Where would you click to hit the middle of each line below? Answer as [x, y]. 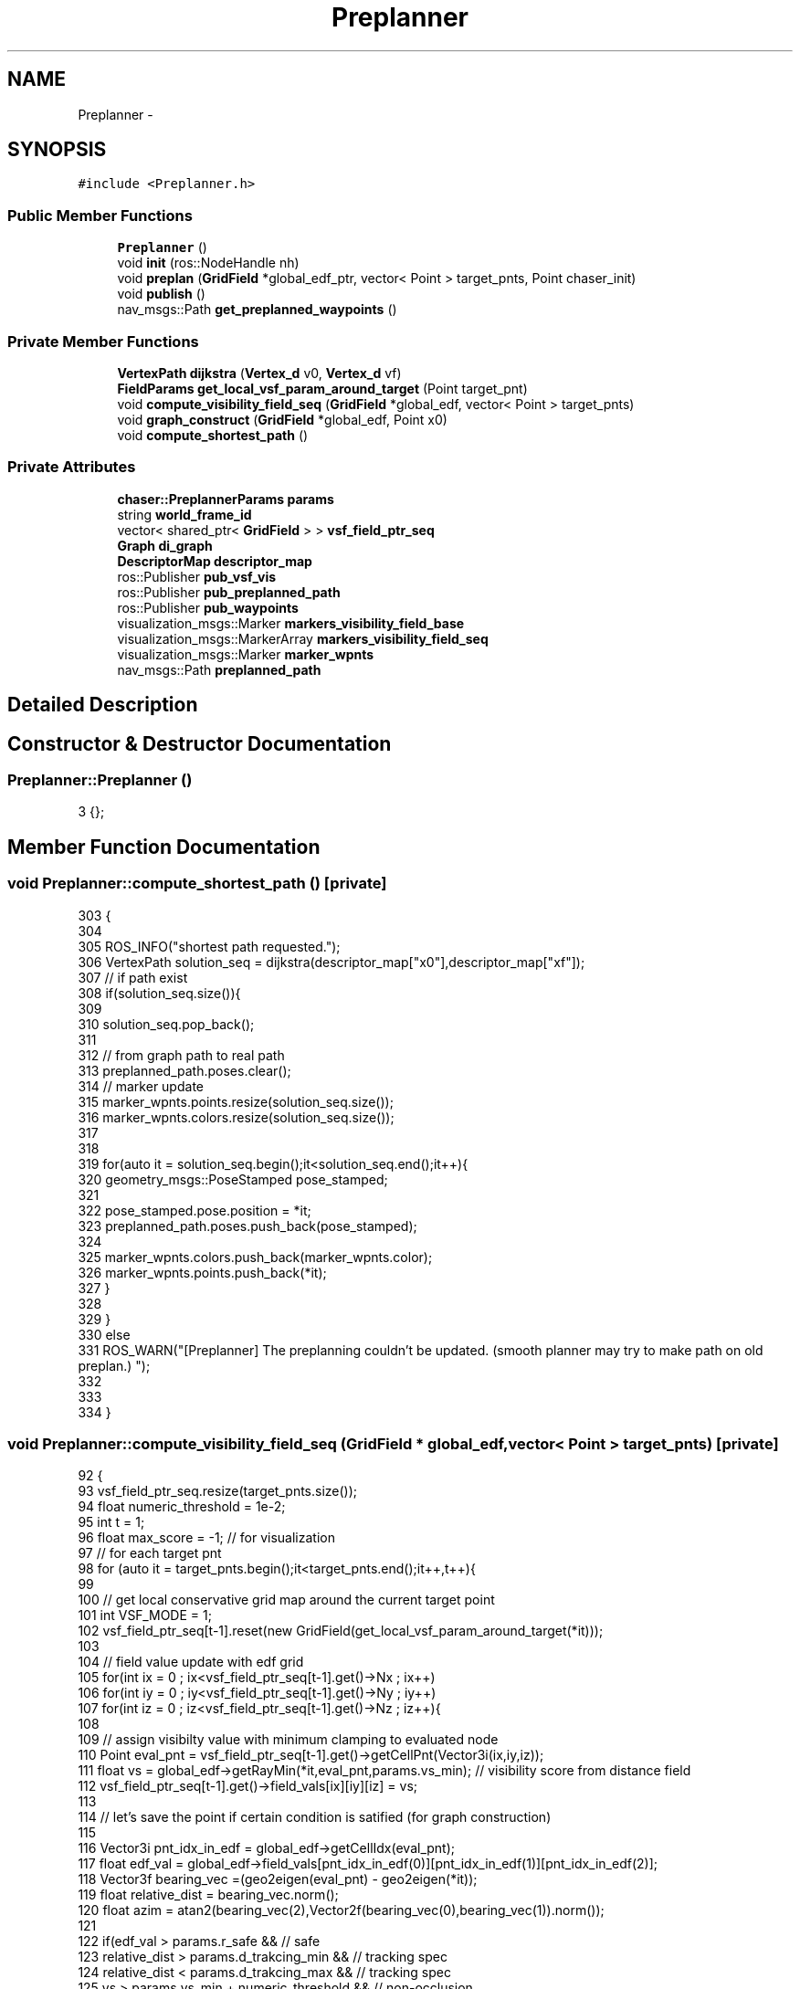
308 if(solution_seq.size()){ [159, 993]
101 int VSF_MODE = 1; [145, 1615]
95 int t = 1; [111, 1522]
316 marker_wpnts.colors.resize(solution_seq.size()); [236, 1117]
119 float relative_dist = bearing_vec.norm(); [208, 1895]
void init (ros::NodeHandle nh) [208, 263]
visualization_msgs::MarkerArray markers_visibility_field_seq [303, 638]
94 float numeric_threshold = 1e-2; [182, 1507]
